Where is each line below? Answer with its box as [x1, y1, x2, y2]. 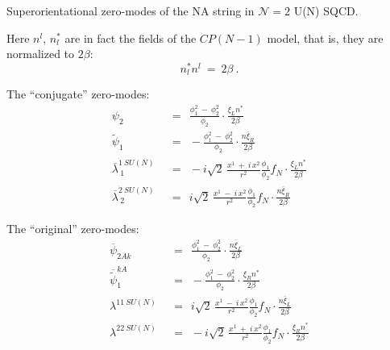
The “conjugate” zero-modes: [6, 85, 150, 102]
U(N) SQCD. [293, 2, 359, 19]
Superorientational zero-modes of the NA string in [6, 2, 255, 19]
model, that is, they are [267, 29, 384, 46]
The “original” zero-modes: [6, 220, 139, 237]
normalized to [6, 45, 75, 62]
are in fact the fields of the [64, 29, 197, 46]
